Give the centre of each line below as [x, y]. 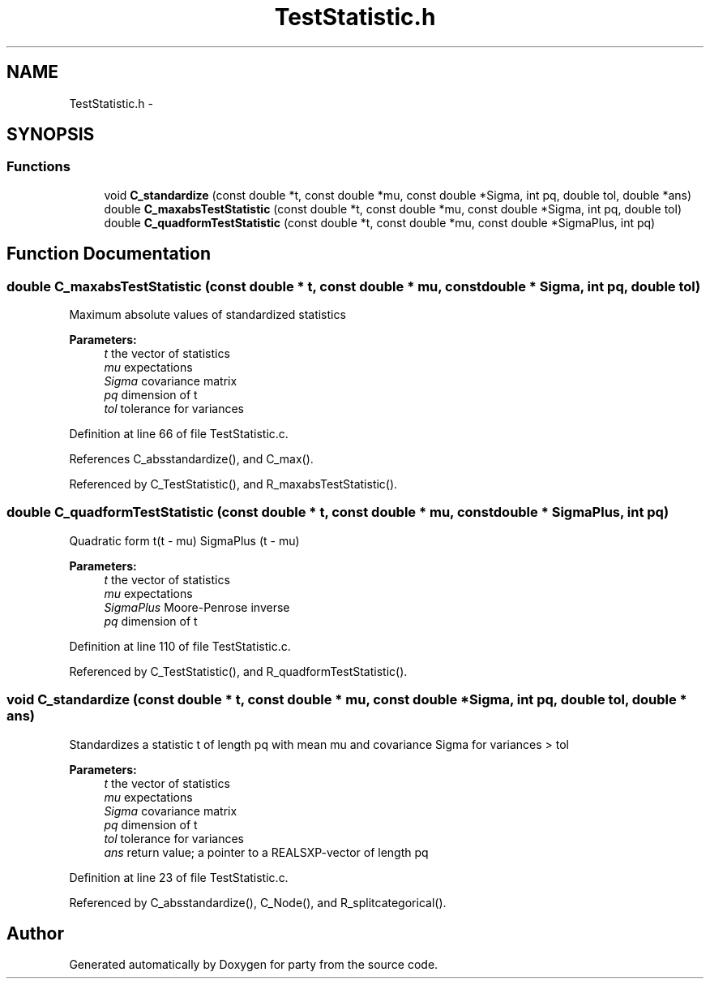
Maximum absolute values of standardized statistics [207, 315]
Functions [38, 167]
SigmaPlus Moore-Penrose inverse [197, 607]
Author [35, 933]
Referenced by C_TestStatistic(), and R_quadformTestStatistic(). [238, 671]
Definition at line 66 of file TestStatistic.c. [179, 434]
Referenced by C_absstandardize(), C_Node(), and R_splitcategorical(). [258, 902]
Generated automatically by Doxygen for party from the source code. [254, 965]
